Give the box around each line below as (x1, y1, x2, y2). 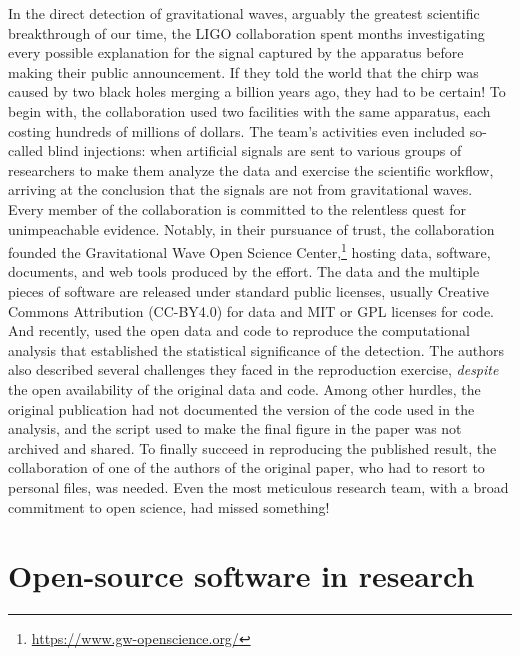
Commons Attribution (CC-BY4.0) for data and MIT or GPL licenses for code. (8, 300, 495, 321)
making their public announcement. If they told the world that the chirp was (8, 61, 479, 82)
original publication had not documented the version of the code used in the (8, 398, 475, 419)
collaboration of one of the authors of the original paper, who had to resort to (8, 457, 485, 478)
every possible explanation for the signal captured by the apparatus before (8, 42, 464, 63)
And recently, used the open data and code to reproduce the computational (8, 320, 470, 341)
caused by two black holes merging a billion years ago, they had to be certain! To (8, 81, 506, 102)
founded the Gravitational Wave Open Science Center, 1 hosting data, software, (8, 239, 491, 262)
